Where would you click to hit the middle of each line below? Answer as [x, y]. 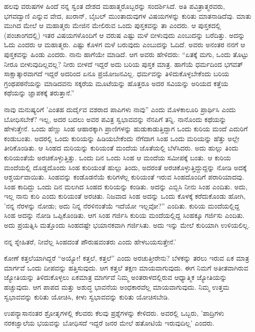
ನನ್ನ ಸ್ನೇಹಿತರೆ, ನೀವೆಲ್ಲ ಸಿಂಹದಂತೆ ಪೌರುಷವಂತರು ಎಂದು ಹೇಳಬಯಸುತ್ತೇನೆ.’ [90, 241]
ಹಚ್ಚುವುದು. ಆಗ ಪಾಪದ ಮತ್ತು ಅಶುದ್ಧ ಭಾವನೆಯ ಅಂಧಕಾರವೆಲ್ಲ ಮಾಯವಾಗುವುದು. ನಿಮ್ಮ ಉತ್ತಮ [117, 287]
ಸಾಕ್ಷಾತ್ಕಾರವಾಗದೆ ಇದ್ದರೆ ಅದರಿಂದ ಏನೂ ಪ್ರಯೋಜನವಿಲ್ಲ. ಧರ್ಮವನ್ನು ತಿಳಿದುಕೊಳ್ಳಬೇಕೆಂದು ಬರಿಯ [117, 74]
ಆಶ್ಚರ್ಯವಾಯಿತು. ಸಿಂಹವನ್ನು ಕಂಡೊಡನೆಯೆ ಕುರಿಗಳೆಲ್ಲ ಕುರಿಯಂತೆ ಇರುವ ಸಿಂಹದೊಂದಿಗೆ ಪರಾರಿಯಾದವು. [124, 177]
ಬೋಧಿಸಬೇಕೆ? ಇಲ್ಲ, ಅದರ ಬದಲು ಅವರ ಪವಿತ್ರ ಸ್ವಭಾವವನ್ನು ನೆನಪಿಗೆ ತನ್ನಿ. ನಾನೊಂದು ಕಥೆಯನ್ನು [115, 119]
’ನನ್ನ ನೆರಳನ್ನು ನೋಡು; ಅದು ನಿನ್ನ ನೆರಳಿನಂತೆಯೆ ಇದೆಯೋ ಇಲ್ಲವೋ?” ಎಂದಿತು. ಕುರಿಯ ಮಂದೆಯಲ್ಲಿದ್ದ [122, 205]
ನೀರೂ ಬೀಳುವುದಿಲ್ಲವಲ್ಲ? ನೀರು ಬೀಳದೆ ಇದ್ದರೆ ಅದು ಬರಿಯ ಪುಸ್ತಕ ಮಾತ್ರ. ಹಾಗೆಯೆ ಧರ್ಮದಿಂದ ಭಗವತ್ [124, 64]
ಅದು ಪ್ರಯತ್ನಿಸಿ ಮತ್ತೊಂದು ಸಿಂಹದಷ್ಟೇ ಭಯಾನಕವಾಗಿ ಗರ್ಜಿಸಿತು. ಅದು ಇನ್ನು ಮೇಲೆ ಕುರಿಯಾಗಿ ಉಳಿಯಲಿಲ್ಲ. [127, 225]
